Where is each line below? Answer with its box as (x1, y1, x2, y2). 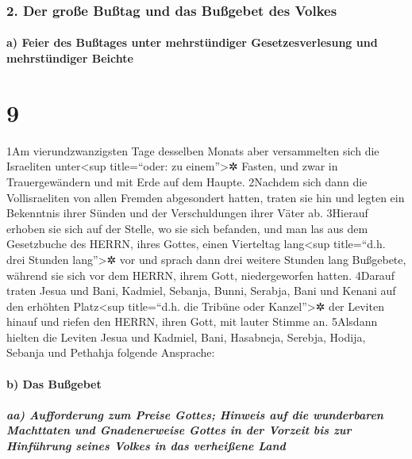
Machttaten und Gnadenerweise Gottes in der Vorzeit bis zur (6, 422, 352, 438)
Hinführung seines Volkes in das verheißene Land (6, 438, 286, 454)
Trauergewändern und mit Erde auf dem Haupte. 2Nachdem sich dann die (6, 173, 368, 189)
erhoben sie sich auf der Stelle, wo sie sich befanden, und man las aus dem (6, 220, 368, 236)
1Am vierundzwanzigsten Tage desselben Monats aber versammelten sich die (6, 142, 379, 159)
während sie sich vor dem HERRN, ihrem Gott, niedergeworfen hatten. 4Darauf (6, 266, 395, 283)
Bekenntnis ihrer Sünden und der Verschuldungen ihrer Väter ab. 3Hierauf (6, 205, 368, 221)
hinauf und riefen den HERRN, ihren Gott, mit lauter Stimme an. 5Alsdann (6, 313, 378, 330)
